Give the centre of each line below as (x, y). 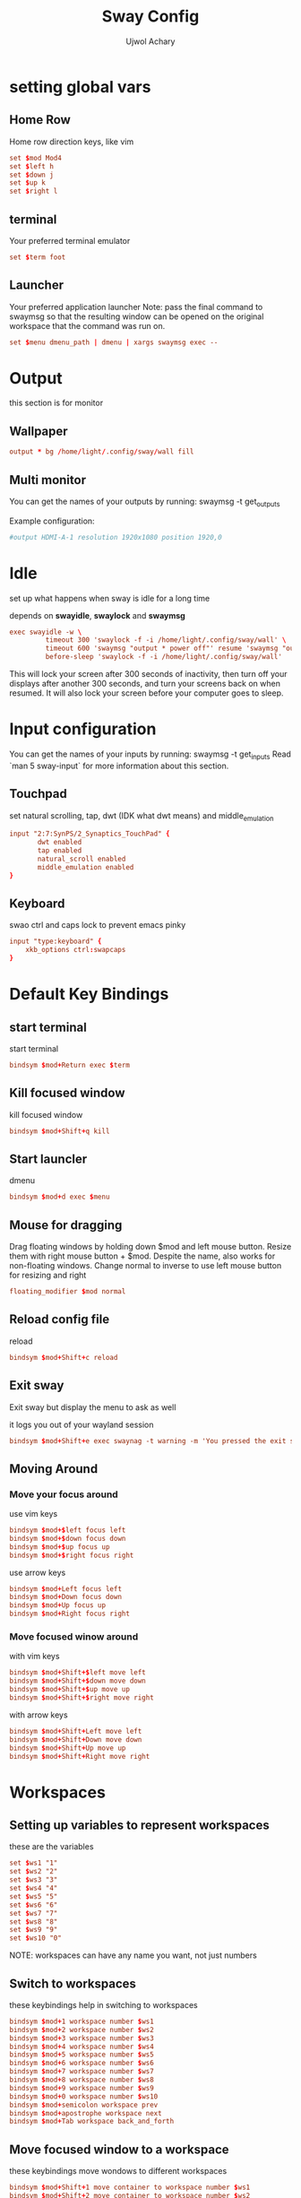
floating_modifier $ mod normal (68, 1292)
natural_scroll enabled (82, 859)
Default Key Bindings (89, 995)
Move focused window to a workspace (119, 2149)
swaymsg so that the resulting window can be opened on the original (137, 316)
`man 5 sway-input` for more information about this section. (119, 766)
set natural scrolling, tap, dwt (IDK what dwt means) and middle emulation (142, 816)
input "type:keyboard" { (56, 942)
